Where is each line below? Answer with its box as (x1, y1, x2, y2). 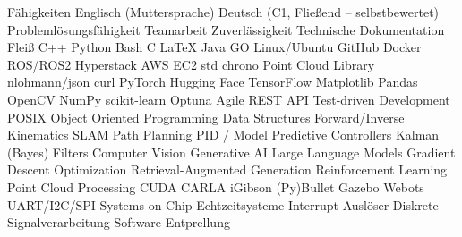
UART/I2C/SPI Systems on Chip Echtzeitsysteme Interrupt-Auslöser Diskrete (7, 195, 439, 214)
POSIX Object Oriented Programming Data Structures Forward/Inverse (7, 107, 405, 126)
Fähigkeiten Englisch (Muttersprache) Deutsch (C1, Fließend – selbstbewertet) (7, 3, 440, 21)
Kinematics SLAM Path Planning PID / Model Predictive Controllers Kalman (7, 125, 440, 144)
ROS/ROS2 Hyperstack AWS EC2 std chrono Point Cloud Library (7, 55, 375, 73)
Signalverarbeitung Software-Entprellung (7, 213, 230, 232)
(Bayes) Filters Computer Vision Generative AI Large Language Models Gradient (7, 142, 456, 161)
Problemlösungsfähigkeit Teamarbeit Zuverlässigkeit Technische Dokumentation (7, 20, 445, 38)
